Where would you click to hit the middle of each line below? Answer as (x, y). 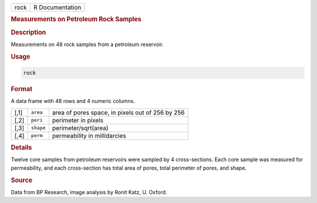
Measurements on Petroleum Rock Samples (76, 19)
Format (21, 89)
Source (22, 180)
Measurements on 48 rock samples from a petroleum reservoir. (87, 44)
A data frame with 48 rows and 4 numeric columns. (73, 101)
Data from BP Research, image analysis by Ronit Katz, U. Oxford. (89, 192)
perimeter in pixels (78, 120)
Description (28, 32)
